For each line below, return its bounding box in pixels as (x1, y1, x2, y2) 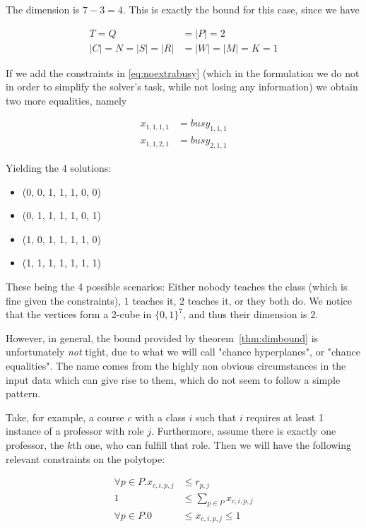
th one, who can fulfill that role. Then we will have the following (72, 438, 352, 452)
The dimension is (6, 2, 80, 16)
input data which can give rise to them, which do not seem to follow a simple (6, 372, 341, 387)
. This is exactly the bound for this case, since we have (122, 2, 360, 16)
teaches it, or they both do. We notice (187, 293, 352, 307)
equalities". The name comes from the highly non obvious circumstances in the (6, 358, 346, 373)
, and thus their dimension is (182, 307, 307, 322)
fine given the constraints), (6, 293, 122, 307)
